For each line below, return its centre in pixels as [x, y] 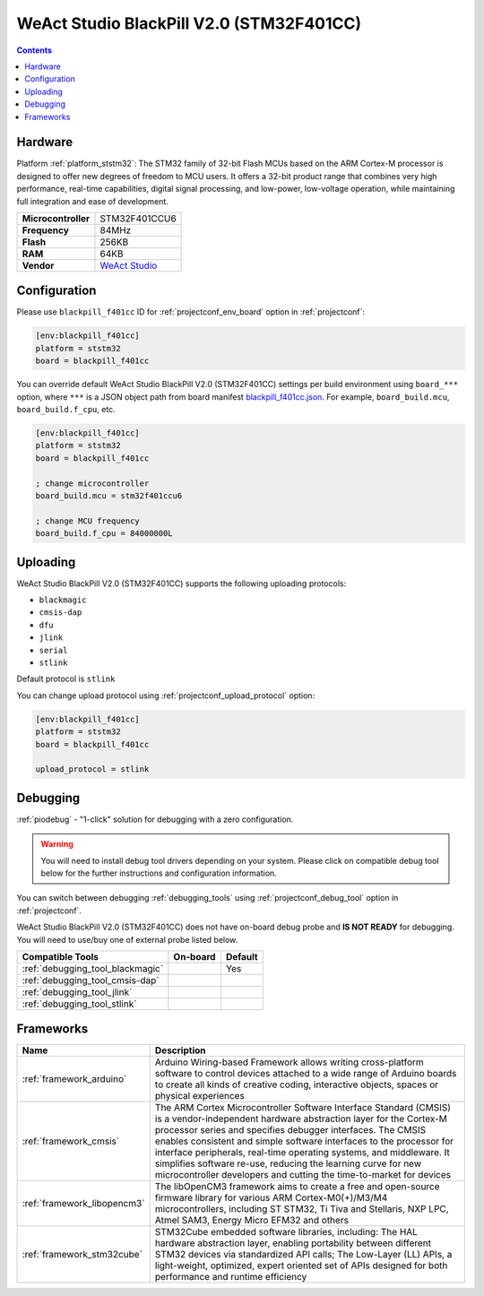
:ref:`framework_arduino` [74, 1079]
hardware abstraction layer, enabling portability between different [293, 1243]
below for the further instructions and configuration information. [159, 873]
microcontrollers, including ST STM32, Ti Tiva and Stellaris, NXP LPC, [302, 1209]
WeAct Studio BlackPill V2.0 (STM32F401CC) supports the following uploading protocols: [181, 583]
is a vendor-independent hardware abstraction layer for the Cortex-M [301, 1119]
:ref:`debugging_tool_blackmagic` [93, 968]
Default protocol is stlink [66, 679]
